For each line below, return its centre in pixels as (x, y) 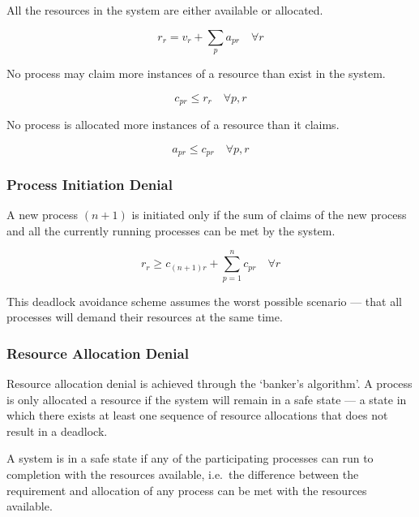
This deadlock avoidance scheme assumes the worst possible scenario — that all (204, 301)
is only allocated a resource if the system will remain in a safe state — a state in (207, 399)
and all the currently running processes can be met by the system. (171, 230)
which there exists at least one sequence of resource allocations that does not (197, 415)
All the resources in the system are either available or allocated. (165, 10)
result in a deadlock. (57, 431)
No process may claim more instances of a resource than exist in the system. (196, 73)
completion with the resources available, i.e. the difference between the (183, 474)
